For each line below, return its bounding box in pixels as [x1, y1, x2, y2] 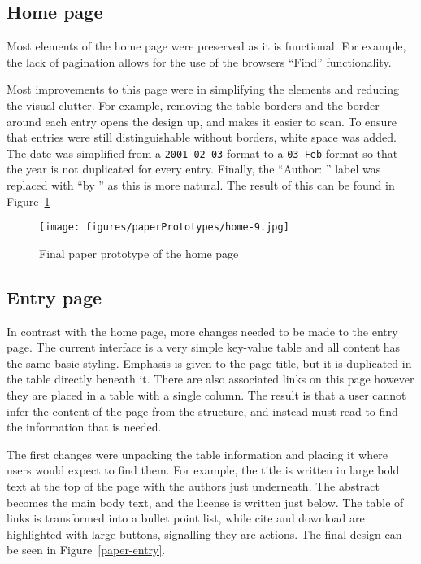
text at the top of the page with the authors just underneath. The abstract [7, 478, 380, 494]
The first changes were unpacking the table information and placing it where [7, 445, 388, 462]
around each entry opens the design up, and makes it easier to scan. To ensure [7, 112, 397, 129]
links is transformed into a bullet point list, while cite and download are [7, 509, 365, 527]
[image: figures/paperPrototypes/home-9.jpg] [39, 221, 289, 234]
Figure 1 [7, 192, 50, 209]
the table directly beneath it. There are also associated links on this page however [7, 370, 414, 387]
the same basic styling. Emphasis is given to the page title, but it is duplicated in [7, 354, 412, 371]
